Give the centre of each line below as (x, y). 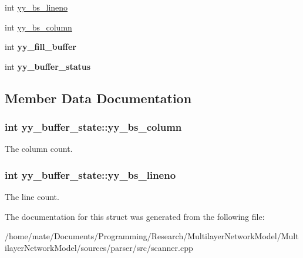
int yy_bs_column (38, 27)
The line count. (32, 197)
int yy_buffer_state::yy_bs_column (93, 127)
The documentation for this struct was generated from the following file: (135, 216)
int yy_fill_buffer (41, 47)
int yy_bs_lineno (36, 7)
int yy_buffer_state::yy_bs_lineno (90, 174)
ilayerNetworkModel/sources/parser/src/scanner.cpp (99, 247)
